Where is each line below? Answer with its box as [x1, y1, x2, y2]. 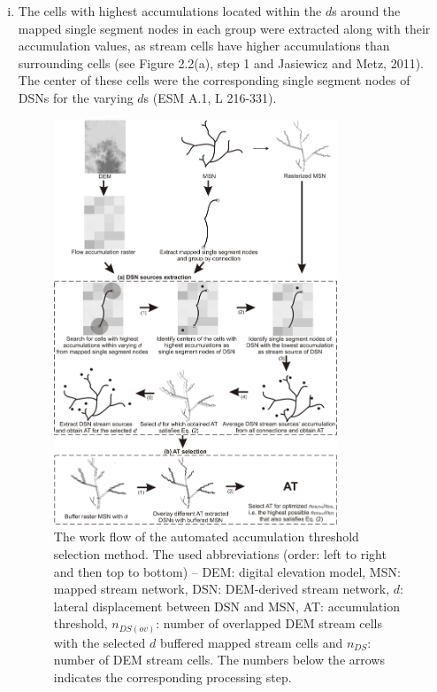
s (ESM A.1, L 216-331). [143, 88, 277, 106]
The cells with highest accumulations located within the [18, 2, 322, 19]
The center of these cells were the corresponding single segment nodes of [18, 71, 410, 89]
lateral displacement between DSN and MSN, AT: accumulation [53, 596, 400, 615]
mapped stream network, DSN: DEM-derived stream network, [53, 579, 390, 598]
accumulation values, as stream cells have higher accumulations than [18, 36, 390, 55]
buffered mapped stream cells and [159, 633, 343, 651]
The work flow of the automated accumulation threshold [53, 527, 359, 546]
